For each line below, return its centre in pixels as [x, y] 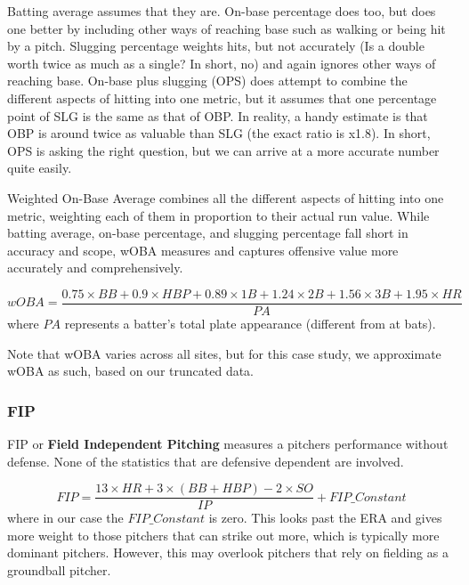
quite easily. [40, 168]
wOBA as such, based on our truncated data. [131, 371]
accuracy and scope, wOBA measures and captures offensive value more [203, 250]
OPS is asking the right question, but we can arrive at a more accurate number [223, 150]
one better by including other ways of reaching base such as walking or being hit [226, 28]
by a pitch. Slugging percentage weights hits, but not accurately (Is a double [216, 46]
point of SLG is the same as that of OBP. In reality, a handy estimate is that [218, 115]
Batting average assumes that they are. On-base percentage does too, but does [222, 11]
